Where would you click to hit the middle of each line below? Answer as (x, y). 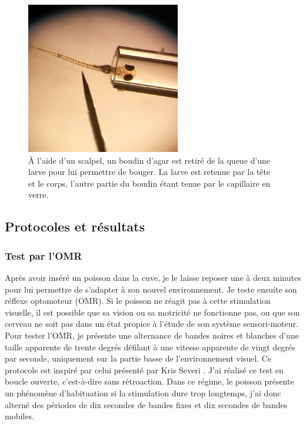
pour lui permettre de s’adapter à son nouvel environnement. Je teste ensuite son (151, 289)
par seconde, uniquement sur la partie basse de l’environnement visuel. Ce (138, 358)
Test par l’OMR (44, 255)
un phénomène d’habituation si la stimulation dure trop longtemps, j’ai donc (143, 392)
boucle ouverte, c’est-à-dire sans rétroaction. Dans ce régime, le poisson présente (149, 381)
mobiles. (19, 416)
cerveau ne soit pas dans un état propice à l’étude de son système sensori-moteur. (152, 324)
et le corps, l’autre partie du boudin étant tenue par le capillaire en (149, 183)
